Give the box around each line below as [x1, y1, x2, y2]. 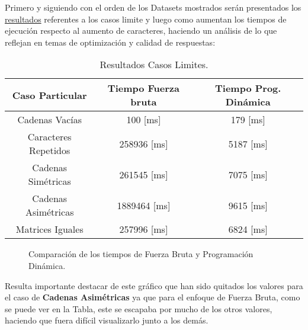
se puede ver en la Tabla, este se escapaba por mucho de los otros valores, [5, 302, 272, 315]
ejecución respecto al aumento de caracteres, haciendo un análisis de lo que [5, 24, 277, 37]
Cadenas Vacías [17, 113, 82, 127]
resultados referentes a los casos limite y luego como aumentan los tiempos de [5, 12, 287, 25]
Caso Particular [12, 88, 87, 102]
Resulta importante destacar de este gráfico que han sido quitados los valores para [5, 279, 303, 291]
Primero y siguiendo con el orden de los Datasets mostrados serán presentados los [5, 1, 301, 13]
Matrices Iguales [15, 222, 84, 236]
